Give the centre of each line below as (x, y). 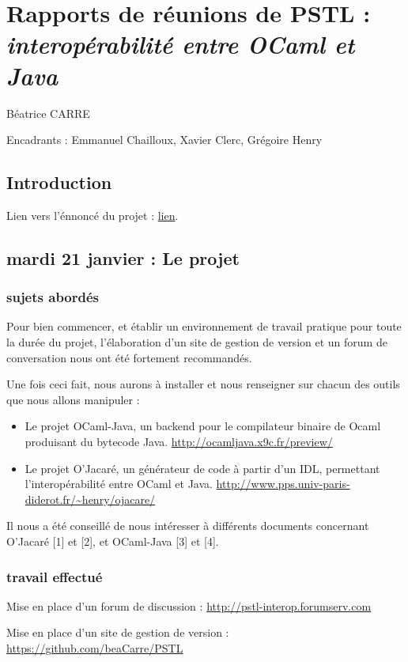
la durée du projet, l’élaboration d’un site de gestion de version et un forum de (197, 342)
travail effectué (55, 576)
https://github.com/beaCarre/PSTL (95, 648)
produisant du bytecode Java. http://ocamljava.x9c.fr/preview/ (179, 442)
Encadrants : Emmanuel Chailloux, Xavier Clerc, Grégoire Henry (164, 140)
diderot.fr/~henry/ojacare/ (90, 499)
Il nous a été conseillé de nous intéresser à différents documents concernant (188, 526)
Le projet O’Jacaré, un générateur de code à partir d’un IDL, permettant (202, 468)
